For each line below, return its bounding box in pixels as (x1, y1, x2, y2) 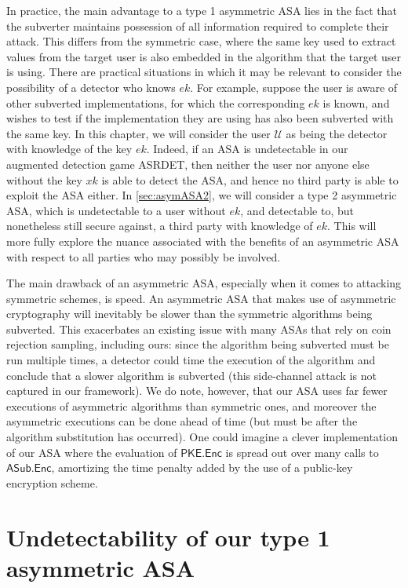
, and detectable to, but (240, 202, 354, 218)
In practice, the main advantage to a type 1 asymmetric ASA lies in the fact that (6, 2, 397, 18)
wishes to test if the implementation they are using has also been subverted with (6, 110, 394, 126)
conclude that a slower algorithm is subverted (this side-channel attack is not (6, 367, 377, 383)
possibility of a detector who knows (6, 79, 176, 95)
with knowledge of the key (6, 141, 133, 157)
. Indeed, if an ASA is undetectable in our (146, 141, 348, 157)
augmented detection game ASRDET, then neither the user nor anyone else (6, 155, 370, 172)
